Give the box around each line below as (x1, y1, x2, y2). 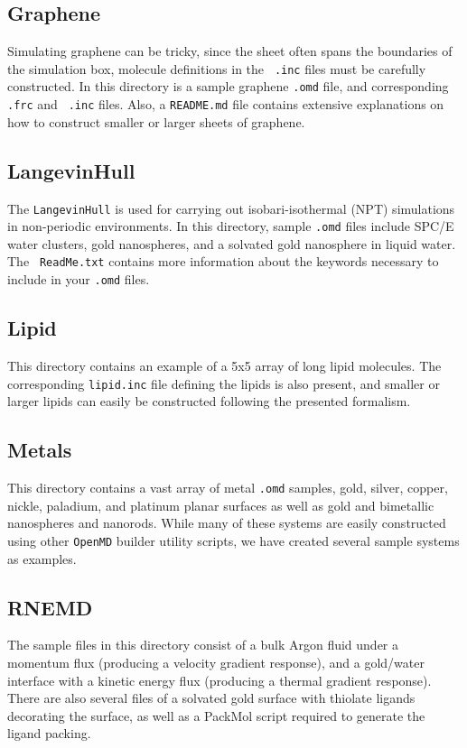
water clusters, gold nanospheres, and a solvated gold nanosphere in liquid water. (7, 234, 456, 253)
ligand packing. (7, 724, 91, 743)
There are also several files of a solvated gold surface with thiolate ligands (7, 688, 416, 707)
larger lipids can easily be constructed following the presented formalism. (7, 392, 411, 411)
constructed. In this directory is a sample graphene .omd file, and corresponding (7, 77, 449, 96)
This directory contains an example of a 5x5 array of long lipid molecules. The (7, 356, 442, 374)
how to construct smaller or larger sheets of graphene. (7, 112, 305, 131)
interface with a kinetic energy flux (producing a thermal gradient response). (7, 670, 432, 689)
